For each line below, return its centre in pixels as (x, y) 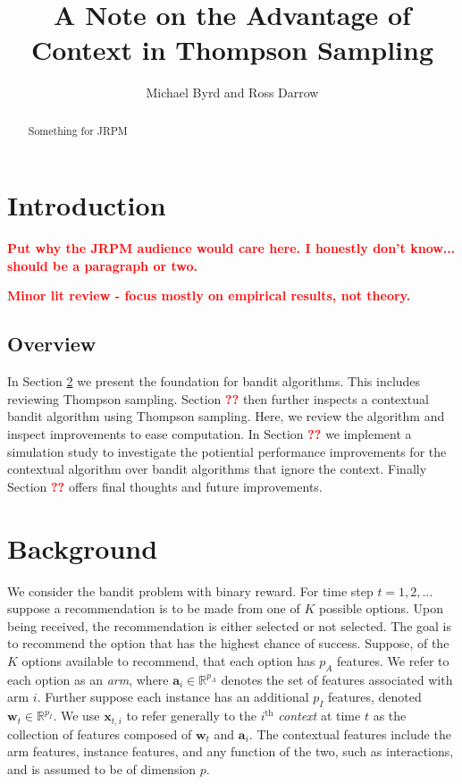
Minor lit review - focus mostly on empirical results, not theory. (209, 295)
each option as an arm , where (88, 679)
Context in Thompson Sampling (232, 50)
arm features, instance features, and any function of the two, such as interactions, (231, 751)
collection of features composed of (100, 733)
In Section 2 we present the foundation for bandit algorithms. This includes (214, 381)
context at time (319, 716)
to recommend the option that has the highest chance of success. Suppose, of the (228, 643)
